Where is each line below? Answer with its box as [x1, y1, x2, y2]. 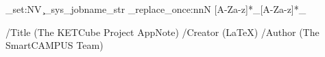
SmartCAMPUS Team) [5, 38, 104, 52]
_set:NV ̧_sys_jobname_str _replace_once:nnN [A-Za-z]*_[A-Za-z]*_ [5, 2, 306, 16]
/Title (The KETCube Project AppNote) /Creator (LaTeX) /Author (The [5, 24, 320, 39]
